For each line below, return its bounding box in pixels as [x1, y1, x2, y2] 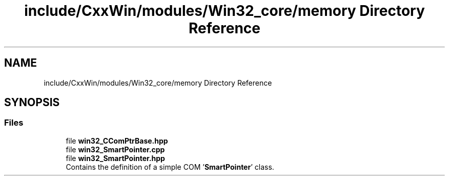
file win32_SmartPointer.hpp [66, 153, 165, 163]
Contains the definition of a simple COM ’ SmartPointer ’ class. [66, 162, 274, 171]
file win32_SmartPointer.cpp [66, 145, 165, 154]
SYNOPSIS [4, 96, 60, 109]
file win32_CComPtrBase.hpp [66, 136, 168, 145]
